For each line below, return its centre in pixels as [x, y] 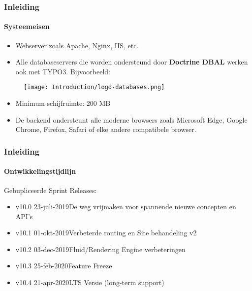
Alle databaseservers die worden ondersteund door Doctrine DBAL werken [132, 62]
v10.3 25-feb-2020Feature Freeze [64, 266]
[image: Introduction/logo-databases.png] [94, 87]
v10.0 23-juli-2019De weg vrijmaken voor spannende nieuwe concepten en [126, 207]
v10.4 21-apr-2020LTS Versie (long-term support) [90, 282]
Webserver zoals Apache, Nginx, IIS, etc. [77, 45]
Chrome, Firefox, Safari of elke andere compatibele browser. [106, 129]
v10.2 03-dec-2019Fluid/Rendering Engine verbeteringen [100, 249]
